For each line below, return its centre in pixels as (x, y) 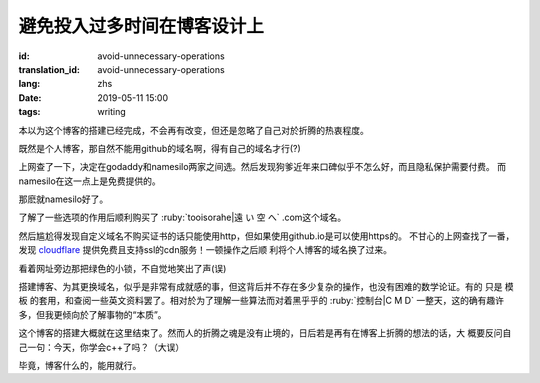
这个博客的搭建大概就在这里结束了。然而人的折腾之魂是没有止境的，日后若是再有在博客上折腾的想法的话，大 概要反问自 (265, 333)
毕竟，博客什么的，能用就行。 (80, 365)
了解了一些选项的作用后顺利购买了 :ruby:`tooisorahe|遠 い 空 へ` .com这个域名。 (182, 217)
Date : (30, 97)
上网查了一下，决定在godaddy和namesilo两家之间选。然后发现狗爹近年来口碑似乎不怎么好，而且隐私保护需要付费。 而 (262, 167)
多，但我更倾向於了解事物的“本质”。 (92, 314)
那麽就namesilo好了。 (63, 199)
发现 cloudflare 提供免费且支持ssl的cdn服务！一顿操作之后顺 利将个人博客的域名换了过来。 (205, 250)
